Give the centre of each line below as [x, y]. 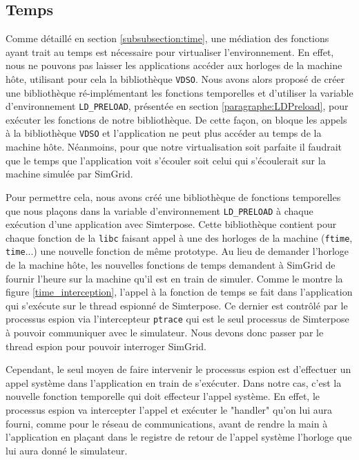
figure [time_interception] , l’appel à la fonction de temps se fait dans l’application [179, 292]
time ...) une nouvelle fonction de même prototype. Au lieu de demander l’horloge [177, 251]
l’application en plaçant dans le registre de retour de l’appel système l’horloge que [179, 437]
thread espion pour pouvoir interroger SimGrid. [106, 346]
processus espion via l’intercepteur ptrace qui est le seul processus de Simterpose [177, 319]
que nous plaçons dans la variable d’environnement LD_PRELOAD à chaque [159, 210]
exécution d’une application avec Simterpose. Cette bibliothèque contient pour [171, 224]
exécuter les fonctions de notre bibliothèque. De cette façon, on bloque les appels [176, 119]
